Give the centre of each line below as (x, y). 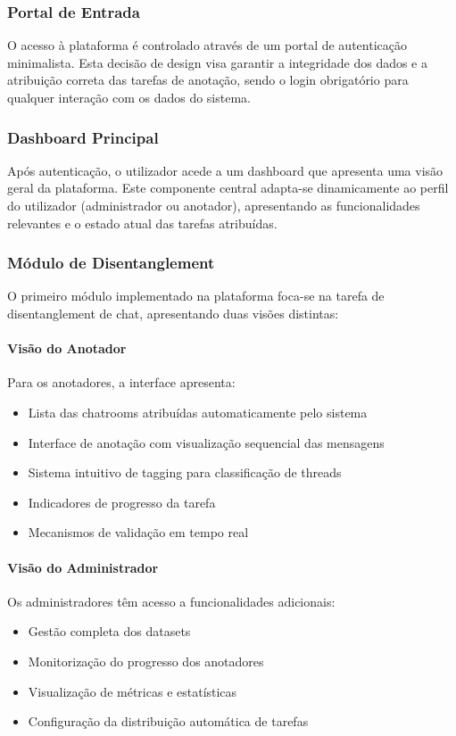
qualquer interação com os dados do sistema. (129, 97)
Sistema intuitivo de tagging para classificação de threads (185, 472)
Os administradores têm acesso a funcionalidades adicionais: (171, 601)
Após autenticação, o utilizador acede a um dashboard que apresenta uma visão (225, 170)
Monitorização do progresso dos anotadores (146, 661)
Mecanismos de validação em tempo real (138, 532)
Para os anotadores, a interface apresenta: (121, 382)
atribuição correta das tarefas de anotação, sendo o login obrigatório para (208, 80)
